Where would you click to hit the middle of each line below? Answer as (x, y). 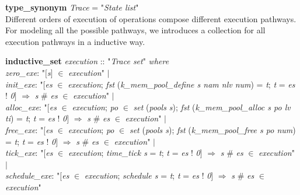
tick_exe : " (25, 153)
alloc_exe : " (26, 107)
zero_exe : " (25, 72)
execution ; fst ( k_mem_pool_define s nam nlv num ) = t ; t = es (182, 84)
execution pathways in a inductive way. (75, 41)
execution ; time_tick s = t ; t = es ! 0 (134, 153)
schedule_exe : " (33, 175)
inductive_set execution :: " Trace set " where (87, 61)
